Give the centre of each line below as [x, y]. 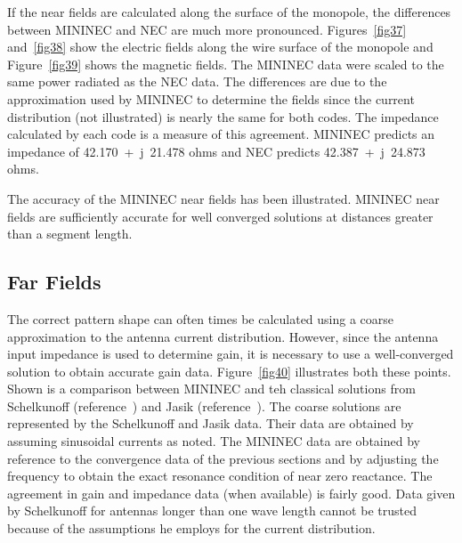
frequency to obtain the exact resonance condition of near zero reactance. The [220, 476]
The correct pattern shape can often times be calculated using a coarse [201, 318]
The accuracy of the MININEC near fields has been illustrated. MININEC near [223, 198]
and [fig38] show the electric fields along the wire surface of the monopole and [220, 47]
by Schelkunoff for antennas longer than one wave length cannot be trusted [212, 511]
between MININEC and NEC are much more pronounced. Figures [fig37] [207, 29]
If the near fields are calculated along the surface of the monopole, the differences [229, 12]
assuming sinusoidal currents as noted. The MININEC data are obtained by [214, 441]
